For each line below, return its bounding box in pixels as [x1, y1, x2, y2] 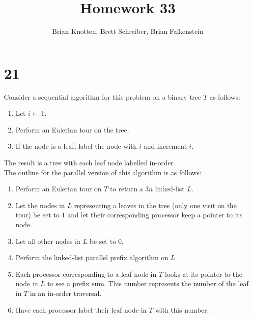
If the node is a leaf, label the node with [15, 141, 137, 151]
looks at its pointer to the [165, 268, 243, 279]
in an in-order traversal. [29, 288, 102, 298]
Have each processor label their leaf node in [15, 304, 147, 315]
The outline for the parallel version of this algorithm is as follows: [4, 167, 201, 177]
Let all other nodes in [15, 236, 81, 246]
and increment [143, 141, 187, 151]
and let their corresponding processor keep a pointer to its [67, 210, 243, 220]
